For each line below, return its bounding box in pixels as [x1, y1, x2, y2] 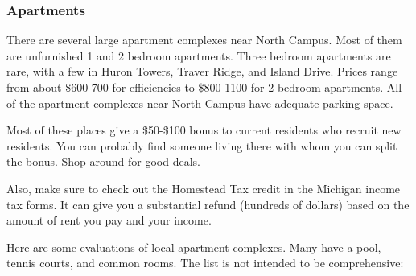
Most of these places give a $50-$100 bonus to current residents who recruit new [6, 122, 402, 138]
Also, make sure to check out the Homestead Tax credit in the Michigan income [6, 179, 401, 196]
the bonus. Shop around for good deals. [6, 153, 201, 170]
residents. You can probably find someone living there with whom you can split [6, 137, 397, 154]
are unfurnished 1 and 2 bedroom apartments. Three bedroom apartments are [6, 47, 391, 64]
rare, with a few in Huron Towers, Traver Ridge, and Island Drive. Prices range [6, 63, 398, 80]
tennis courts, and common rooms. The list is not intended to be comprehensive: [6, 254, 404, 271]
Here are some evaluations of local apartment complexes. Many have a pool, [6, 238, 381, 255]
